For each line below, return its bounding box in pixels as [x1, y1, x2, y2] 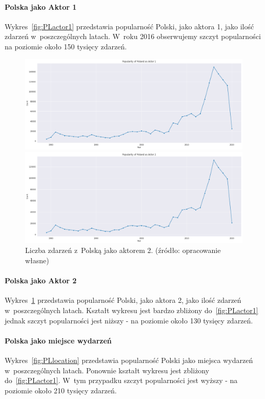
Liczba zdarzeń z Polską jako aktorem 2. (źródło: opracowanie [25, 245, 221, 256]
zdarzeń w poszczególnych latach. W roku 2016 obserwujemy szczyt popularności [5, 31, 261, 42]
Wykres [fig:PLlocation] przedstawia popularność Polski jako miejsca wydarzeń [5, 354, 253, 365]
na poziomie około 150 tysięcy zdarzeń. [5, 41, 127, 51]
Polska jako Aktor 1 [5, 1, 77, 12]
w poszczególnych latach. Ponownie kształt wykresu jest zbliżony [5, 365, 210, 375]
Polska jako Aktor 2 [5, 275, 77, 286]
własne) [25, 255, 49, 265]
